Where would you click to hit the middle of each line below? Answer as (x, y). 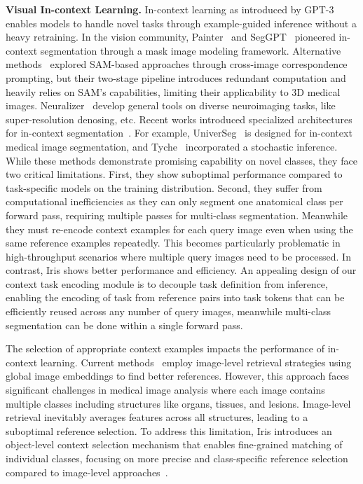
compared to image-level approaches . (87, 472)
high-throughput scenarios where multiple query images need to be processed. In (178, 256)
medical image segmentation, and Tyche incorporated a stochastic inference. (172, 146)
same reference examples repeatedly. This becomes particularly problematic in (173, 243)
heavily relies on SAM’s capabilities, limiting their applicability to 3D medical (173, 91)
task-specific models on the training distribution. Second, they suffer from (164, 187)
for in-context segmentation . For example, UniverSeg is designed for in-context (179, 133)
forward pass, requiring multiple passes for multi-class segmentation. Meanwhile (177, 215)
